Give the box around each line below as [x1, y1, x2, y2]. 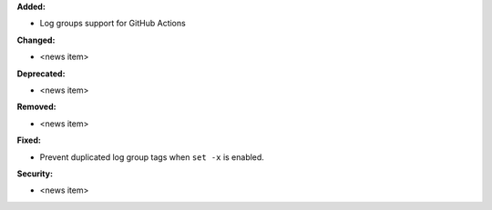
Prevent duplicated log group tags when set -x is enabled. [39, 151, 264, 163]
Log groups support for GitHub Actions [39, 18, 186, 29]
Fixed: [16, 135, 41, 145]
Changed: [16, 35, 56, 45]
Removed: [16, 101, 56, 113]
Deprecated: [16, 68, 66, 79]
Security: [16, 168, 54, 179]
